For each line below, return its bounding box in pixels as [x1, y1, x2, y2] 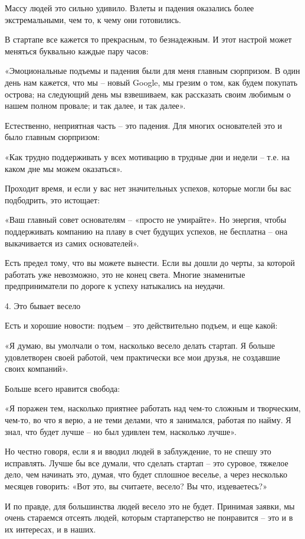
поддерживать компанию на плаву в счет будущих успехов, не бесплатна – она [5, 225, 288, 237]
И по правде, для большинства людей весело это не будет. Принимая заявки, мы [5, 499, 295, 512]
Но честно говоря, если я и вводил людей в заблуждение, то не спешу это [5, 445, 271, 457]
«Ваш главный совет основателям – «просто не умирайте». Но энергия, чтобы [5, 213, 287, 226]
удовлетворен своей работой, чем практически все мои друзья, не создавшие [5, 350, 280, 363]
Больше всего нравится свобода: [5, 382, 120, 394]
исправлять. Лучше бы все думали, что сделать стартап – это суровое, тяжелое [5, 456, 288, 469]
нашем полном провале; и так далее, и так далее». [5, 99, 186, 112]
